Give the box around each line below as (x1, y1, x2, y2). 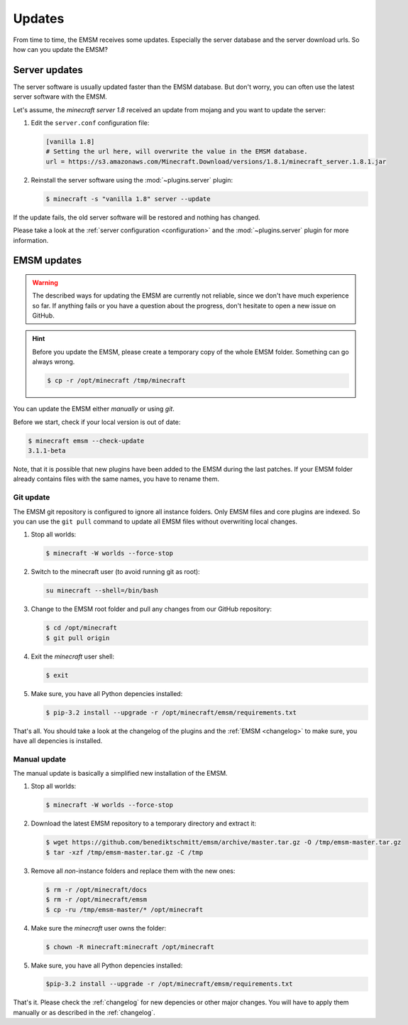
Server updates (13, 64, 83, 76)
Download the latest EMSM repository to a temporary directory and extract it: (31, 819, 257, 828)
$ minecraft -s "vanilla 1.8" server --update (45, 195, 211, 202)
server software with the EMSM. (13, 92, 108, 101)
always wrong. (32, 357, 75, 366)
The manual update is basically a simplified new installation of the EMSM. (13, 769, 228, 778)
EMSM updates (13, 254, 82, 266)
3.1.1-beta (28, 447, 66, 455)
